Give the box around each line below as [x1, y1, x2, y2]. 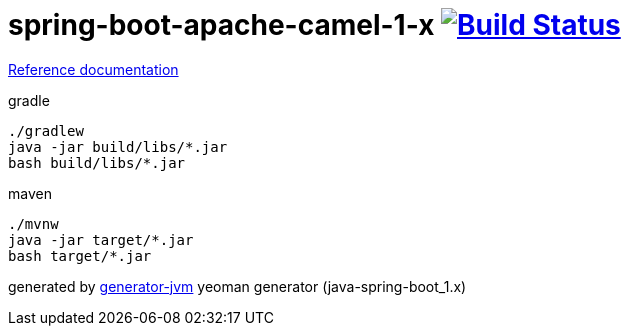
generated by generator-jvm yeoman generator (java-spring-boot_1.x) [8, 277, 467, 295]
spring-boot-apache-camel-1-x [8, 8, 435, 42]
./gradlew [8, 122, 84, 139]
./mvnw [8, 215, 59, 232]
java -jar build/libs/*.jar [8, 138, 228, 155]
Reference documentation [8, 60, 179, 78]
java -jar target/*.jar [8, 231, 194, 248]
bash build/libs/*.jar [8, 154, 186, 171]
